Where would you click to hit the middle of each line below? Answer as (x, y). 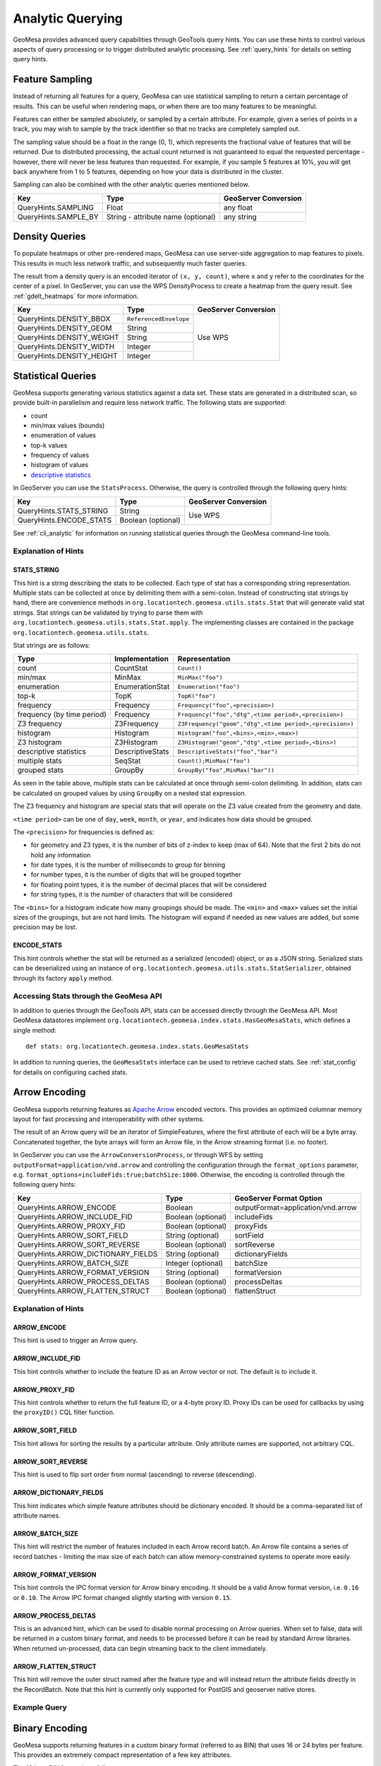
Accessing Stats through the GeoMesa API (87, 996)
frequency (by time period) (62, 715)
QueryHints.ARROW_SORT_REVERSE (79, 1245)
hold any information (61, 855)
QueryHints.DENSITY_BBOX (64, 319)
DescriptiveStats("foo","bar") (228, 751)
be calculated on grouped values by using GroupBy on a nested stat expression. (130, 793)
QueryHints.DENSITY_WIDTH (66, 347)
